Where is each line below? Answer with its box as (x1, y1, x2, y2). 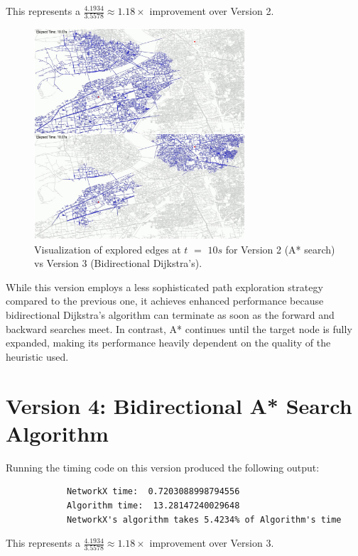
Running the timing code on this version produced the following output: (6, 459, 320, 474)
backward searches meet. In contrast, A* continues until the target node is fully (6, 321, 352, 336)
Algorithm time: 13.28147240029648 (66, 500, 240, 511)
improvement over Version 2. (149, 4, 274, 18)
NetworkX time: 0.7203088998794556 (66, 486, 240, 497)
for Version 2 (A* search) (225, 241, 335, 256)
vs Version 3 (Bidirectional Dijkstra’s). (34, 256, 202, 271)
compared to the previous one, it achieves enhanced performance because (6, 293, 324, 308)
